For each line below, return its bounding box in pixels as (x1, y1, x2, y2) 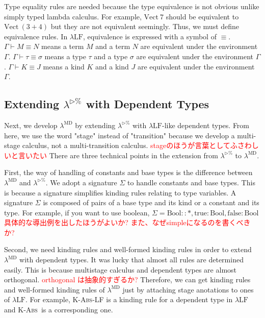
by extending (75, 119, 116, 130)
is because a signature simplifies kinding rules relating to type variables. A (4, 187, 236, 198)
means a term (41, 41, 84, 52)
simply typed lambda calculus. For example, (4, 11, 142, 21)
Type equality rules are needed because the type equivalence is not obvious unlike (4, 1, 259, 11)
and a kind (95, 61, 129, 71)
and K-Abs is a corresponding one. (4, 304, 113, 315)
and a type (94, 51, 128, 61)
